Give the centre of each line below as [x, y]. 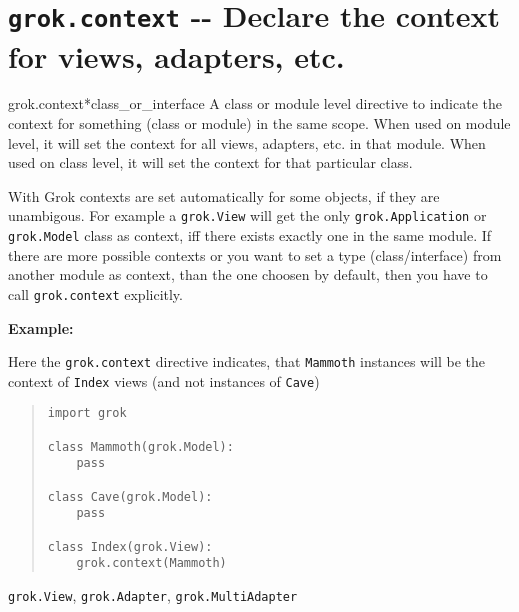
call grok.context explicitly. [95, 293]
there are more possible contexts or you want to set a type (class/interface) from [255, 254]
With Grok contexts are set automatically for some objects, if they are [224, 195]
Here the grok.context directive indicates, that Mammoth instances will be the [246, 361]
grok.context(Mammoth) [151, 563]
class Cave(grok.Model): [130, 496]
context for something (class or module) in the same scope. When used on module [259, 123]
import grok [87, 413]
